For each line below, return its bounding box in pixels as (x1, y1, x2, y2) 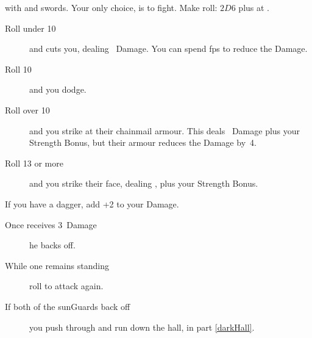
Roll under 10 (5, 21, 56, 34)
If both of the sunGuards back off (5, 300, 130, 312)
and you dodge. (29, 83, 87, 96)
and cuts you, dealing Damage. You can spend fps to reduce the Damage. (29, 42, 308, 55)
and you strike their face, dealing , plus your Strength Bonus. (29, 177, 258, 190)
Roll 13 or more (5, 156, 63, 169)
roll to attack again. (29, 279, 104, 292)
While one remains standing (5, 259, 109, 271)
